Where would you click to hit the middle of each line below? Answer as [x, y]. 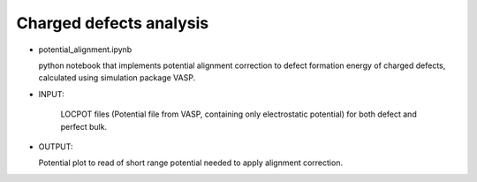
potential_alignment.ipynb [85, 49]
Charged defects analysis [113, 23]
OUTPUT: [56, 147]
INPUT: [52, 94]
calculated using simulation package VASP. [117, 78]
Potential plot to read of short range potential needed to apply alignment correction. [191, 163]
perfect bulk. [84, 126]
